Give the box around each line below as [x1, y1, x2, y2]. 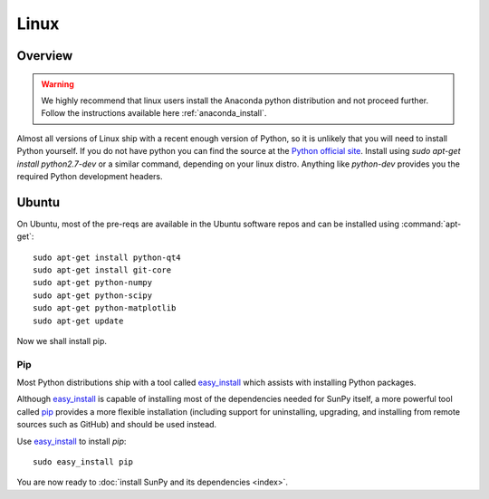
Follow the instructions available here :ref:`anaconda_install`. [41, 108, 267, 119]
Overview [16, 48, 73, 63]
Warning [41, 78, 74, 90]
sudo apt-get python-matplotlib [33, 303, 177, 313]
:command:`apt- [401, 218, 462, 229]
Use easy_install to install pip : [16, 436, 127, 446]
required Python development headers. [16, 170, 163, 181]
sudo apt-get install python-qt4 [33, 252, 181, 263]
